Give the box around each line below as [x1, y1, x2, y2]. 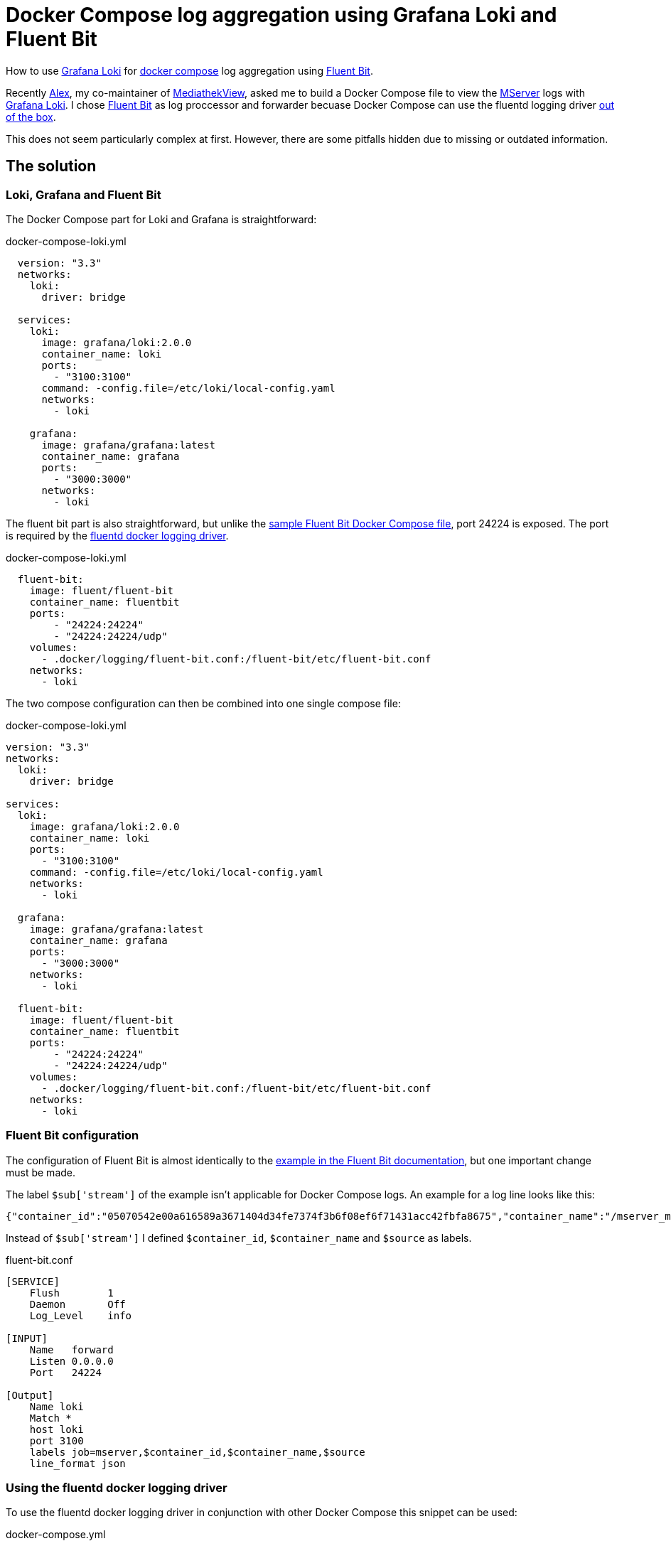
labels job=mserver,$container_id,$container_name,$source [29, 1446, 365, 1458]
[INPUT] [6, 1332, 48, 1344]
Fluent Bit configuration [6, 1128, 139, 1143]
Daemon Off [29, 1298, 126, 1310]
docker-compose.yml [6, 1528, 106, 1541]
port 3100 [29, 1434, 84, 1446]
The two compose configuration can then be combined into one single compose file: [6, 697, 401, 709]
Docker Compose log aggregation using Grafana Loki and [6, 3, 557, 27]
